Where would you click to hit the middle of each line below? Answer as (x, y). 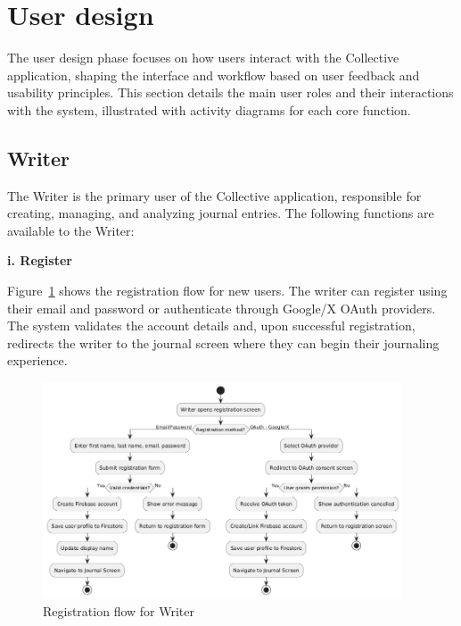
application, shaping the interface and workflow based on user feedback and (214, 75)
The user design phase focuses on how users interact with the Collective (203, 58)
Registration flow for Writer (119, 610)
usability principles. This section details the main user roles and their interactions (230, 92)
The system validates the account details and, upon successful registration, (211, 326)
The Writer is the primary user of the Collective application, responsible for (214, 195)
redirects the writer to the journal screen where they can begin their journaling (223, 342)
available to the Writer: (71, 230)
